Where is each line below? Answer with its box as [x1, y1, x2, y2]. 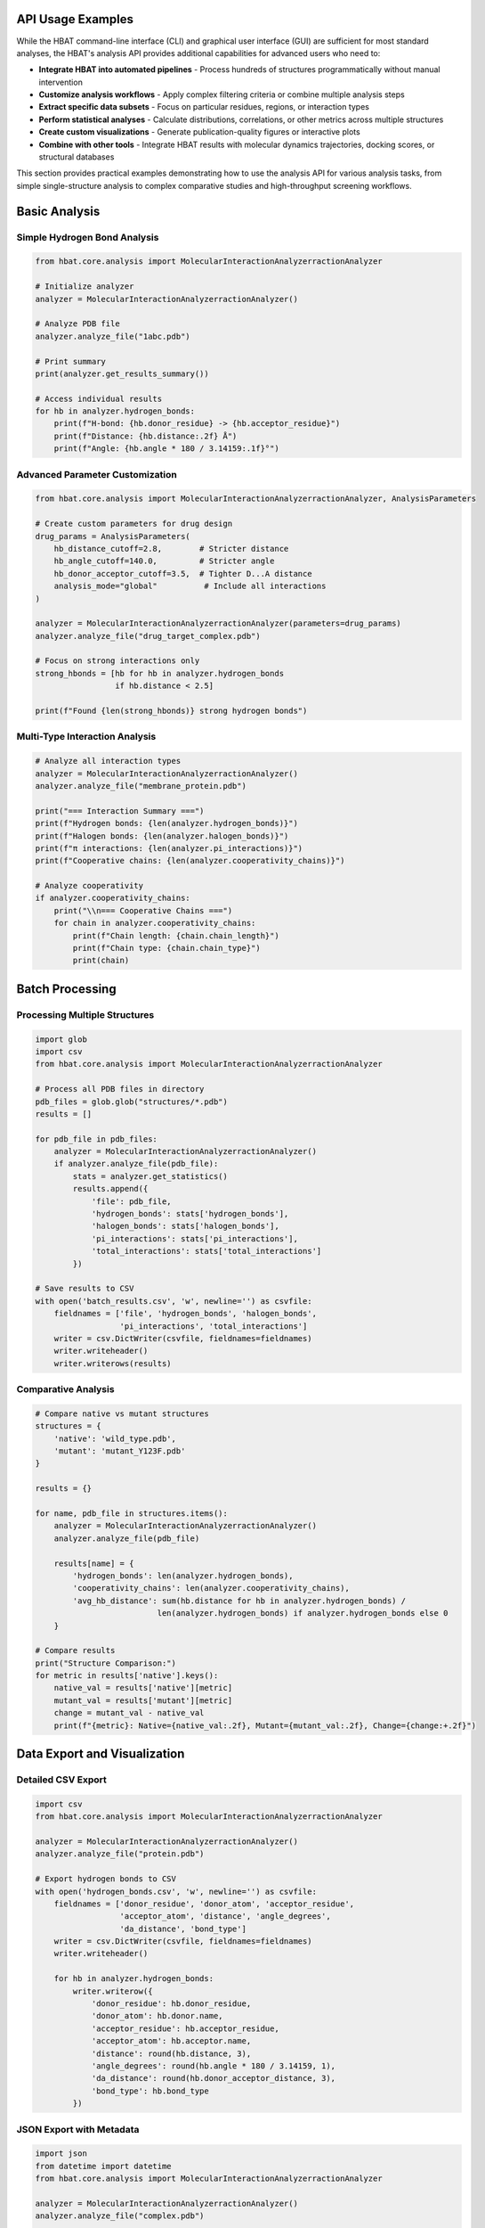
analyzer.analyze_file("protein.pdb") [35, 1849, 205, 1859]
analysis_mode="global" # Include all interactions [53, 581, 327, 592]
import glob [35, 1034, 88, 1044]
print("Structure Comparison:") [35, 1658, 177, 1668]
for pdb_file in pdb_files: [35, 1134, 158, 1144]
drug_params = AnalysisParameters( [35, 531, 190, 541]
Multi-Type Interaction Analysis [16, 731, 157, 743]
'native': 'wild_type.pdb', [53, 1433, 177, 1444]
